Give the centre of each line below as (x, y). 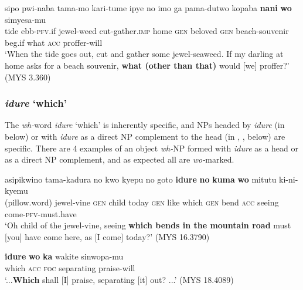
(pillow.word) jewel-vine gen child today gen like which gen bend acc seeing (142, 202)
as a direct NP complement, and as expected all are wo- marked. (120, 159)
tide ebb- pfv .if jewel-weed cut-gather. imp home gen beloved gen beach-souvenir (147, 31)
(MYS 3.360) (28, 77)
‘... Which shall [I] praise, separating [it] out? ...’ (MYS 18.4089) (119, 279)
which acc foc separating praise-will (70, 267)
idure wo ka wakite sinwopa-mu (64, 256)
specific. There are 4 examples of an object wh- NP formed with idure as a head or (152, 148)
